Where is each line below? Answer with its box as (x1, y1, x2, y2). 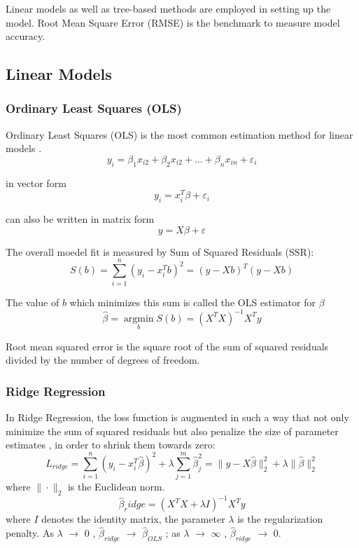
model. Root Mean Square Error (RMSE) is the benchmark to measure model (6, 15, 340, 29)
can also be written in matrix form (6, 212, 155, 226)
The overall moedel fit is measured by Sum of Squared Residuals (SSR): (6, 244, 314, 259)
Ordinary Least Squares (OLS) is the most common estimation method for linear (6, 127, 353, 142)
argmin (123, 313, 154, 324)
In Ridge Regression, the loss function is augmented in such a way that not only (6, 410, 349, 425)
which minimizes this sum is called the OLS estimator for (69, 294, 316, 309)
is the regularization (237, 512, 323, 526)
